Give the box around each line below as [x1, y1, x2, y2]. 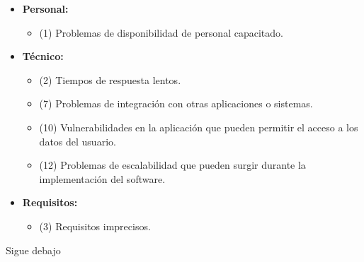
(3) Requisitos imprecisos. [39, 218, 151, 233]
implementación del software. [39, 171, 166, 186]
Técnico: [22, 49, 64, 64]
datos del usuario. [39, 133, 116, 148]
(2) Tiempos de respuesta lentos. [39, 72, 181, 87]
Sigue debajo [6, 242, 61, 257]
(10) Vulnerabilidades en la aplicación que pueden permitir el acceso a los [39, 119, 358, 134]
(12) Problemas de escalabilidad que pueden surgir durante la [39, 157, 306, 172]
